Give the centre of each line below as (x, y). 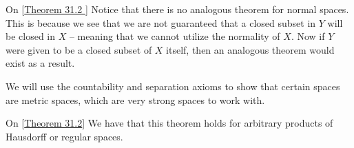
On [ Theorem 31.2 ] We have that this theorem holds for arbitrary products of (169, 123)
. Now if (308, 36)
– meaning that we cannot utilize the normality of (175, 36)
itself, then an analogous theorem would (250, 49)
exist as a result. (40, 63)
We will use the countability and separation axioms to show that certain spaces (173, 86)
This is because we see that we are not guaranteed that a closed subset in (161, 22)
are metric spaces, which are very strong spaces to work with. (135, 99)
